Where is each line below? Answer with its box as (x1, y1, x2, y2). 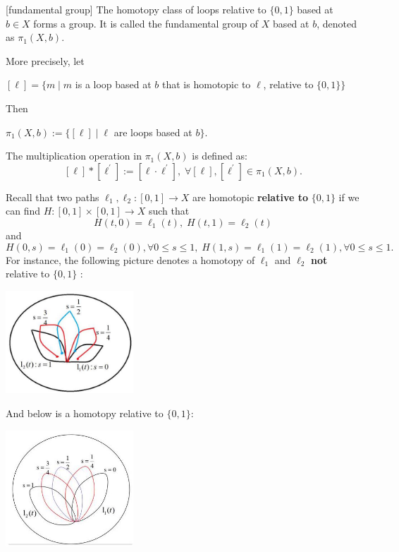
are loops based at (113, 124, 192, 139)
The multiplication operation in (6, 148, 142, 163)
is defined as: (192, 148, 247, 163)
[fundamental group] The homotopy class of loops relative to (6, 2, 266, 16)
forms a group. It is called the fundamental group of (33, 16, 259, 30)
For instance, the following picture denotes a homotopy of (6, 252, 255, 267)
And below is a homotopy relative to (6, 405, 164, 420)
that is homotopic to (162, 77, 251, 92)
